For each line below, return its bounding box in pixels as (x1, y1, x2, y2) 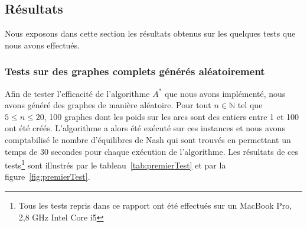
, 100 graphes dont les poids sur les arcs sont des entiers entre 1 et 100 (44, 110, 299, 122)
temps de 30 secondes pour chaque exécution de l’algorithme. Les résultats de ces (5, 145, 298, 157)
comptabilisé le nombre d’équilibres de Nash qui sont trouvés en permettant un (5, 133, 291, 145)
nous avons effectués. (5, 38, 80, 51)
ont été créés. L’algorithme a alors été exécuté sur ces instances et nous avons (5, 122, 285, 134)
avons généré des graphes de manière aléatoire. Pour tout (5, 99, 211, 111)
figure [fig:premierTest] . (5, 170, 90, 183)
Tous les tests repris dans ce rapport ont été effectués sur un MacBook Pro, (18, 199, 292, 212)
